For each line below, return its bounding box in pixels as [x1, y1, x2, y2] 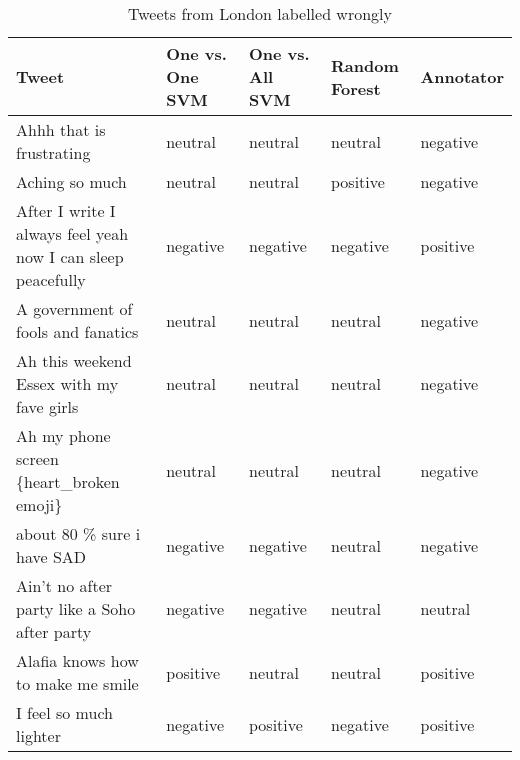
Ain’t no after [16, 574, 113, 597]
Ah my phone [16, 424, 111, 447]
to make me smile [16, 672, 139, 695]
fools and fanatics [16, 320, 139, 343]
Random [330, 53, 399, 77]
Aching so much [16, 170, 127, 193]
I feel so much [16, 701, 113, 724]
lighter [16, 724, 61, 747]
